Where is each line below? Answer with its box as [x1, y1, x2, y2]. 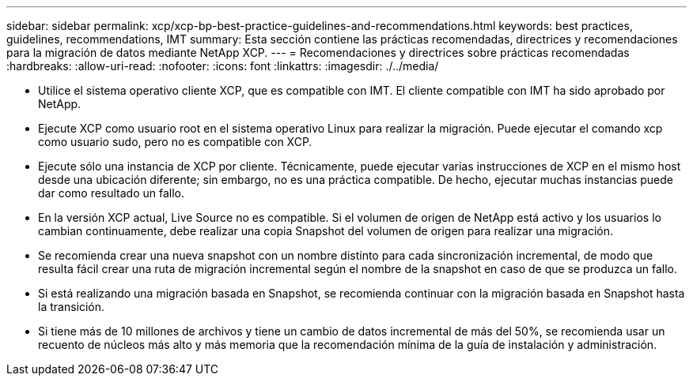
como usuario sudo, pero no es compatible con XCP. [38, 135, 312, 148]
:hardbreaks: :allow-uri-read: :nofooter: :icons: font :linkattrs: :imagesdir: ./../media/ [6, 59, 439, 73]
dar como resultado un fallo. [38, 186, 185, 200]
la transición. [38, 300, 105, 313]
